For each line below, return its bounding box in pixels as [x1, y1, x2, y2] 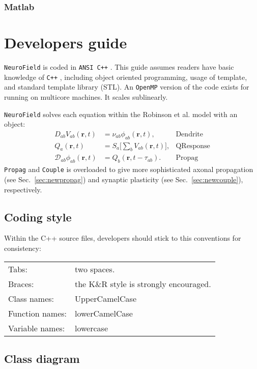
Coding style [4, 209, 72, 224]
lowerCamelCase [75, 307, 133, 319]
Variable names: [8, 322, 65, 334]
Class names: [8, 292, 54, 304]
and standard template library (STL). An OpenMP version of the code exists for [4, 81, 249, 92]
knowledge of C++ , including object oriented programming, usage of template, [4, 71, 247, 82]
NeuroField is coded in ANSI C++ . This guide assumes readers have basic [4, 61, 234, 72]
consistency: [4, 242, 41, 253]
